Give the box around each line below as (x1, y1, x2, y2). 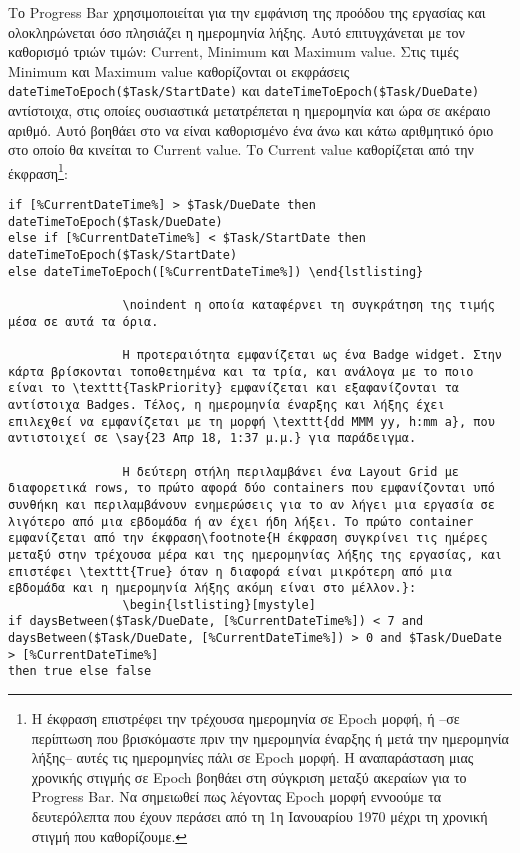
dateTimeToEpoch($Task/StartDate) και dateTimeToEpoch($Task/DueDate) (8, 80, 480, 101)
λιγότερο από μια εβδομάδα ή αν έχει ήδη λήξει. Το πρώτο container (8, 514, 474, 529)
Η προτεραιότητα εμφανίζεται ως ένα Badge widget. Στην (122, 347, 502, 362)
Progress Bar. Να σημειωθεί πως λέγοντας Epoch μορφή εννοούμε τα (31, 786, 442, 807)
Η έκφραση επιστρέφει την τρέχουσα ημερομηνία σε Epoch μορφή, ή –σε (31, 708, 460, 729)
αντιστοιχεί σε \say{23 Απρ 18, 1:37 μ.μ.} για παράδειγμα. (8, 431, 417, 446)
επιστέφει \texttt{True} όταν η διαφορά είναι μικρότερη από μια (8, 564, 452, 579)
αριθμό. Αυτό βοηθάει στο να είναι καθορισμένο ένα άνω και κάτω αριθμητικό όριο (8, 119, 494, 140)
